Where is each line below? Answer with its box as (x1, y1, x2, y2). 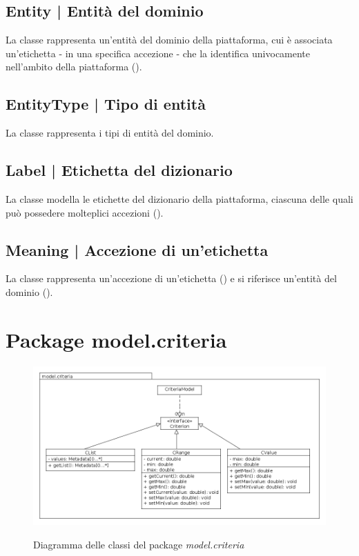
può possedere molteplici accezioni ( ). (6, 205, 164, 219)
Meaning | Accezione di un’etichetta (6, 239, 269, 260)
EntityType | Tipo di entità (6, 93, 206, 115)
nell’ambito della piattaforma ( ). (6, 59, 142, 74)
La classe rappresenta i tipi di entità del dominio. (6, 126, 214, 140)
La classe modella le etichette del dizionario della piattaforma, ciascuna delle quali (6, 191, 353, 206)
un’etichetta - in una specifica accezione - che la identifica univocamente (6, 46, 311, 60)
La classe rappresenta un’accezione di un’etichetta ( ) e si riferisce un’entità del (6, 271, 337, 286)
